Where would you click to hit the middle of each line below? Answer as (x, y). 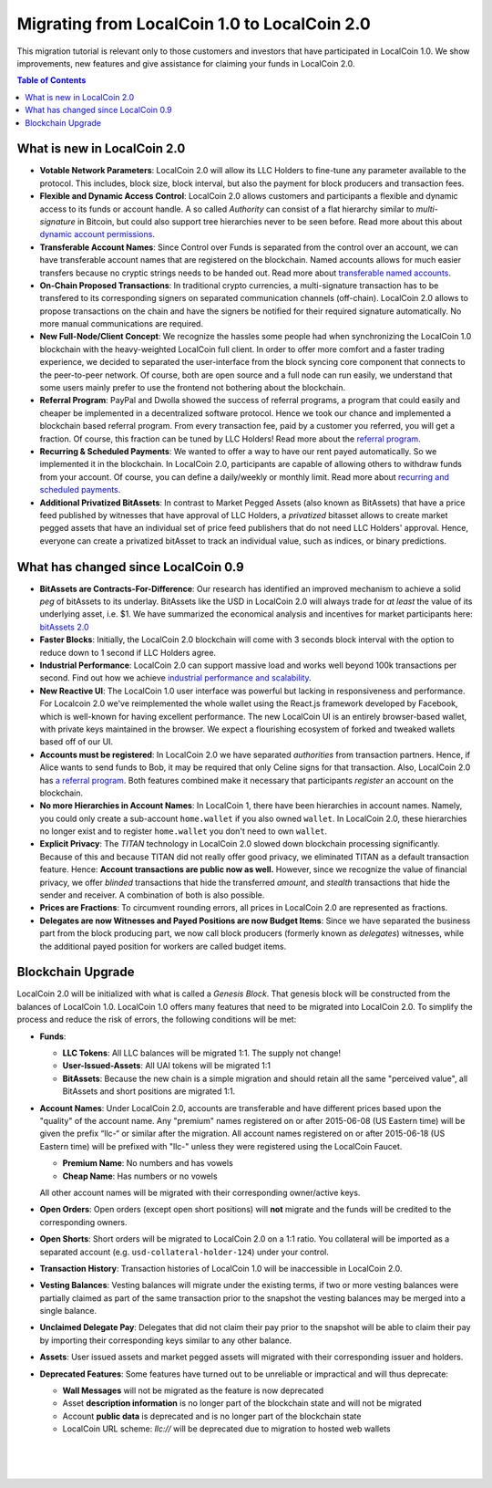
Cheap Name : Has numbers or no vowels (140, 1176)
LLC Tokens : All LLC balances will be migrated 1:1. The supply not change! (202, 1053)
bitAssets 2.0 (64, 627)
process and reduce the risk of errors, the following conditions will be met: (157, 1020)
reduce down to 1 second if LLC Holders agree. (128, 652)
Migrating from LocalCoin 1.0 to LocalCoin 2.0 (194, 24)
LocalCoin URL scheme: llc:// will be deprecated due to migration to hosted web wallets (226, 1429)
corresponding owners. (83, 1222)
